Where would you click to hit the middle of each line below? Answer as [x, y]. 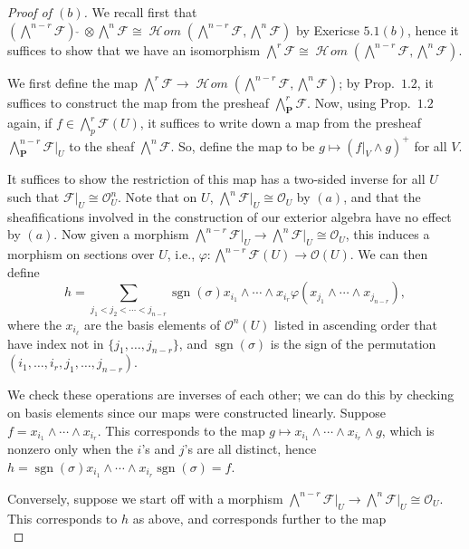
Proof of [30, 12]
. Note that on [157, 197]
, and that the [382, 197]
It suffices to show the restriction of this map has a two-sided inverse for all [216, 179]
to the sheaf [102, 145]
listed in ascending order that [356, 324]
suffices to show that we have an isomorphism [134, 49]
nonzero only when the [70, 449]
